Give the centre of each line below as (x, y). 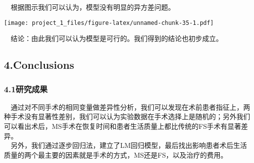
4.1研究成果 (26, 89)
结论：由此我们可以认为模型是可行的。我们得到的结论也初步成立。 (117, 38)
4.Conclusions (39, 65)
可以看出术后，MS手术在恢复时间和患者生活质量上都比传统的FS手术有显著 (123, 126)
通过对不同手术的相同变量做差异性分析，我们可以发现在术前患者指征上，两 (130, 107)
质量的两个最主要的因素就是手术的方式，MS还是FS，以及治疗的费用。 (116, 154)
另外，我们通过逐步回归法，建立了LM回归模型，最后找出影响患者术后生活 (129, 145)
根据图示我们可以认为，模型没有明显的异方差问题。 (93, 7)
